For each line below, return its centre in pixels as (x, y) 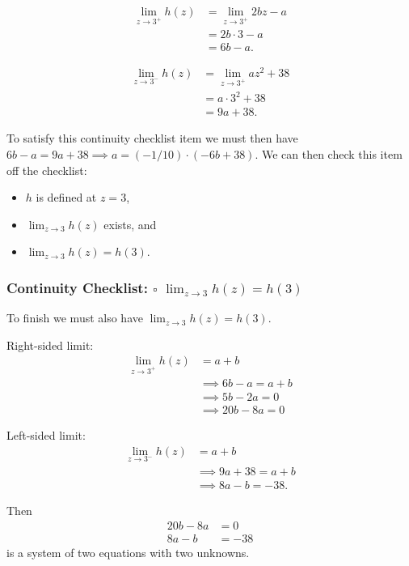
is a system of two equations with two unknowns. (128, 552)
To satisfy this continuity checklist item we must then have (152, 138)
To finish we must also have (75, 318)
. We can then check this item (329, 153)
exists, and (130, 224)
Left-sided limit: (46, 435)
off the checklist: (47, 170)
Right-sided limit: (50, 345)
